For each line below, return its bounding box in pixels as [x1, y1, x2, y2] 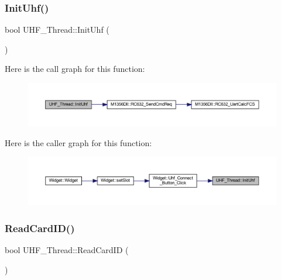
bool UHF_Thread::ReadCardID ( [5, 243, 129, 255]
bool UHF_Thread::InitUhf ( [5, 23, 109, 36]
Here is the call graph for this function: [5, 63, 145, 75]
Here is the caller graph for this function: [5, 136, 152, 148]
